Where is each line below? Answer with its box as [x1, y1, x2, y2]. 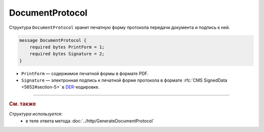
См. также [9, 100, 36, 107]
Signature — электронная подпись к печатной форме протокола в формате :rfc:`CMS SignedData [21, 77, 227, 83]
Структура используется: [9, 111, 63, 117]
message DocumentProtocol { [19, 37, 87, 43]
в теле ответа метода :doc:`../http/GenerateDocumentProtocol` [25, 118, 154, 124]
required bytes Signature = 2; [29, 51, 105, 57]
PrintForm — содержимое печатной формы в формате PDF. [21, 70, 149, 76]
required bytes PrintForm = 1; [29, 44, 105, 50]
